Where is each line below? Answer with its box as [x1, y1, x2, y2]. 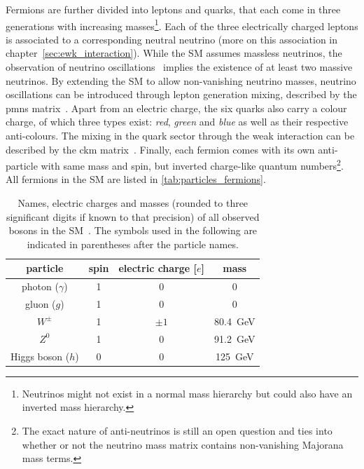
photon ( [22, 279, 59, 294]
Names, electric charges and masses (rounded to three [17, 196, 248, 210]
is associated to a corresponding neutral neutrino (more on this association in [6, 32, 338, 46]
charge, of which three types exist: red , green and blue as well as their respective [6, 114, 349, 129]
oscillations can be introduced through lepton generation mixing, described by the [6, 87, 357, 102]
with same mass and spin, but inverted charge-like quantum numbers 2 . [41, 156, 344, 172]
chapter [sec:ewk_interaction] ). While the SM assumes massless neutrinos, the [6, 46, 342, 60]
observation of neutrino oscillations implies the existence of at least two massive [6, 60, 353, 74]
